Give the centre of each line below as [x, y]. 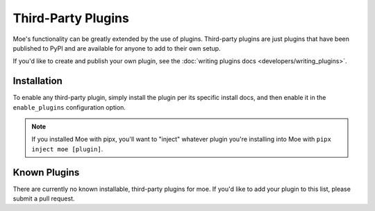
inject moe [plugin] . [67, 149]
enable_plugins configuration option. [69, 107]
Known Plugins [46, 172]
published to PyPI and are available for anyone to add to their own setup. [117, 48]
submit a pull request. [44, 199]
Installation [37, 81]
